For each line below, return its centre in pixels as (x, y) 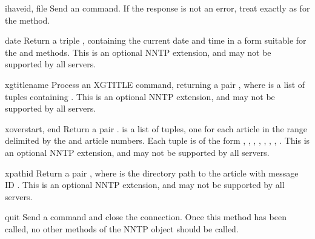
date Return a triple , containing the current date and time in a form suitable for (156, 40)
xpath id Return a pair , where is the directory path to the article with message (152, 173)
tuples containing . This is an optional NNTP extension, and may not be (140, 96)
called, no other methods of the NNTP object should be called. (122, 228)
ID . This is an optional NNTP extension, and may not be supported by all (145, 185)
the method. (28, 20)
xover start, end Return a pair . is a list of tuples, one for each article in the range (156, 128)
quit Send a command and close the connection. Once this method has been (146, 217)
